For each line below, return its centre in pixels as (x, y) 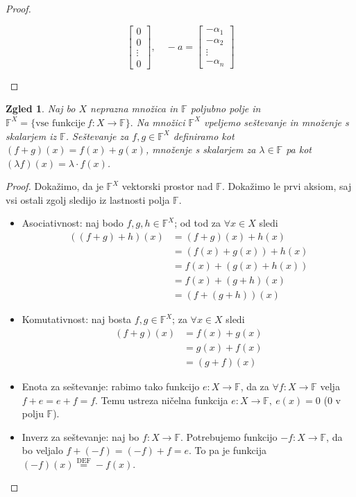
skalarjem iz (31, 136)
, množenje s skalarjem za (201, 149)
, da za (255, 386)
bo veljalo (42, 450)
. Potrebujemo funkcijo (229, 436)
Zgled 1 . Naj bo (41, 108)
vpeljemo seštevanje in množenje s (277, 122)
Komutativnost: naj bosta (77, 319)
